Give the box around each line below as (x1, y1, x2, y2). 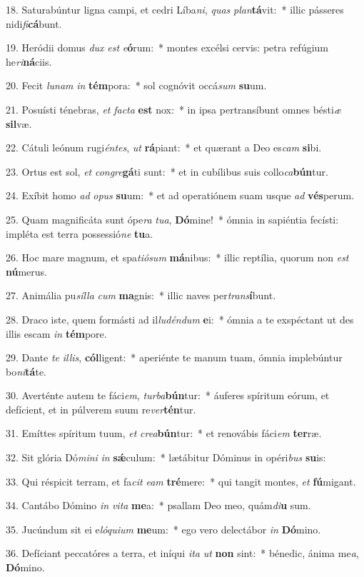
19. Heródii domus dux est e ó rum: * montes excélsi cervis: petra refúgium (6, 40, 329, 55)
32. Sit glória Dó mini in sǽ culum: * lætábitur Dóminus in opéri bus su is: (6, 450, 326, 465)
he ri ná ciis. (6, 54, 52, 69)
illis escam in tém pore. (6, 326, 107, 341)
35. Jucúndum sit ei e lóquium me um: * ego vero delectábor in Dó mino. (6, 521, 321, 536)
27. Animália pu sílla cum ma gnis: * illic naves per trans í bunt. (6, 288, 276, 303)
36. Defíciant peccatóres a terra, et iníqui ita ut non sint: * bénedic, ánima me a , (6, 546, 359, 561)
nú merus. (6, 264, 48, 279)
